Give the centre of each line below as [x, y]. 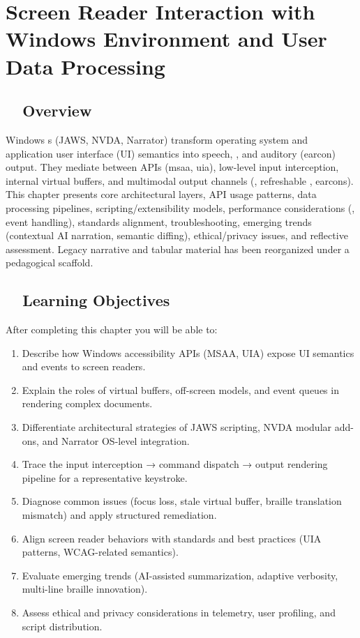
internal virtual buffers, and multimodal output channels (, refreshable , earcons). [180, 180]
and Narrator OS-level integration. [116, 440]
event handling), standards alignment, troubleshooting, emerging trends [159, 221]
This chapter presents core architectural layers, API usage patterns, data [161, 194]
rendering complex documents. [87, 403]
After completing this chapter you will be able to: [112, 329]
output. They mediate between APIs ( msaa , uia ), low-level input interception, [172, 167]
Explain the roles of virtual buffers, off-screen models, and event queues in [180, 389]
